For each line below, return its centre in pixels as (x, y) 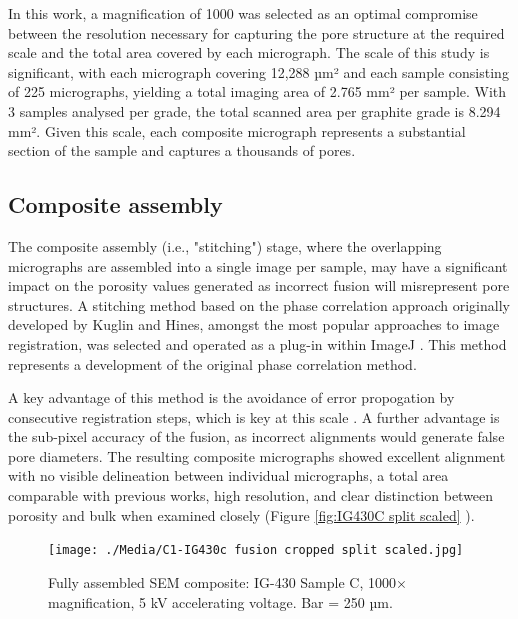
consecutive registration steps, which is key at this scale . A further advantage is (254, 416)
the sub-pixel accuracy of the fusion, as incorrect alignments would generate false (256, 436)
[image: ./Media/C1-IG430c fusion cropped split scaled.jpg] (256, 550)
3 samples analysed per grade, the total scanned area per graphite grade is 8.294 (254, 110)
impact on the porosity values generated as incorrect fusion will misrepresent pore (259, 285)
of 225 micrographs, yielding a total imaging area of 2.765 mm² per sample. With (257, 91)
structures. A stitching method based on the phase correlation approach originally (259, 304)
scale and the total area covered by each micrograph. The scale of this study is (249, 52)
